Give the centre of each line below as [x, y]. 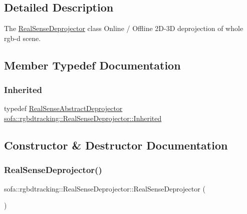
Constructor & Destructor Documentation [116, 145]
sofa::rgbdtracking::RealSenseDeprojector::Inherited [83, 118]
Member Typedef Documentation [92, 65]
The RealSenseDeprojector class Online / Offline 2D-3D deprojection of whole [124, 28]
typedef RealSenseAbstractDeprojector [63, 108]
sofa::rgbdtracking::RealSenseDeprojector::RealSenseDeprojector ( [105, 188]
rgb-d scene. [23, 38]
